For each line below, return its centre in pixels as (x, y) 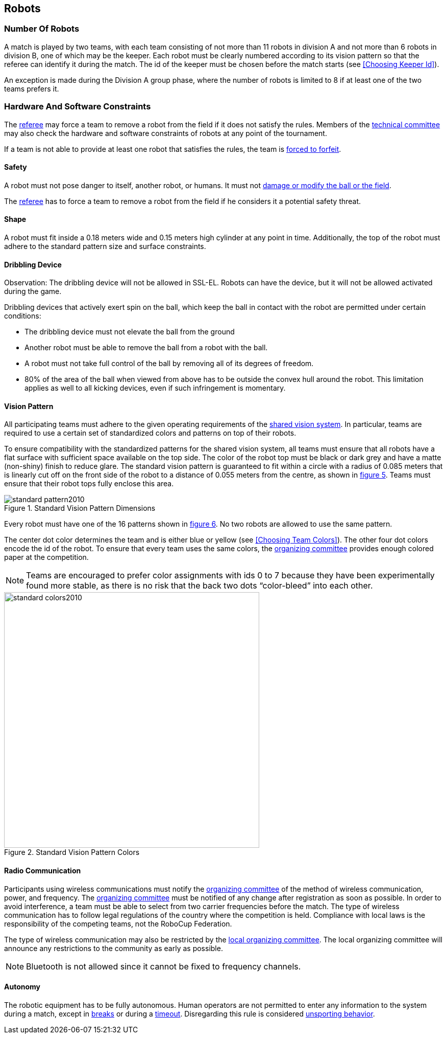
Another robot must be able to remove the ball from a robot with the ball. (146, 348)
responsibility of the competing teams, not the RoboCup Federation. (118, 923)
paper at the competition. (46, 557)
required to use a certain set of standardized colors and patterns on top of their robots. (150, 433)
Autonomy (22, 987)
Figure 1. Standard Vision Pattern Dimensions (80, 508)
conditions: (23, 316)
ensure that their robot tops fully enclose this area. (89, 484)
